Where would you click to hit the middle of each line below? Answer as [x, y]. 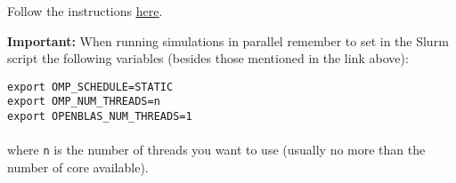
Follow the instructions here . [85, 11]
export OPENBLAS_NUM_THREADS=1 [100, 117]
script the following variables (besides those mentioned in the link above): [208, 58]
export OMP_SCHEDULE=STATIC [90, 87]
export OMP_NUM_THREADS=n [84, 102]
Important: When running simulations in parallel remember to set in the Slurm [228, 40]
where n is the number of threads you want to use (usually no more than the [216, 150]
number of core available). [78, 167]
